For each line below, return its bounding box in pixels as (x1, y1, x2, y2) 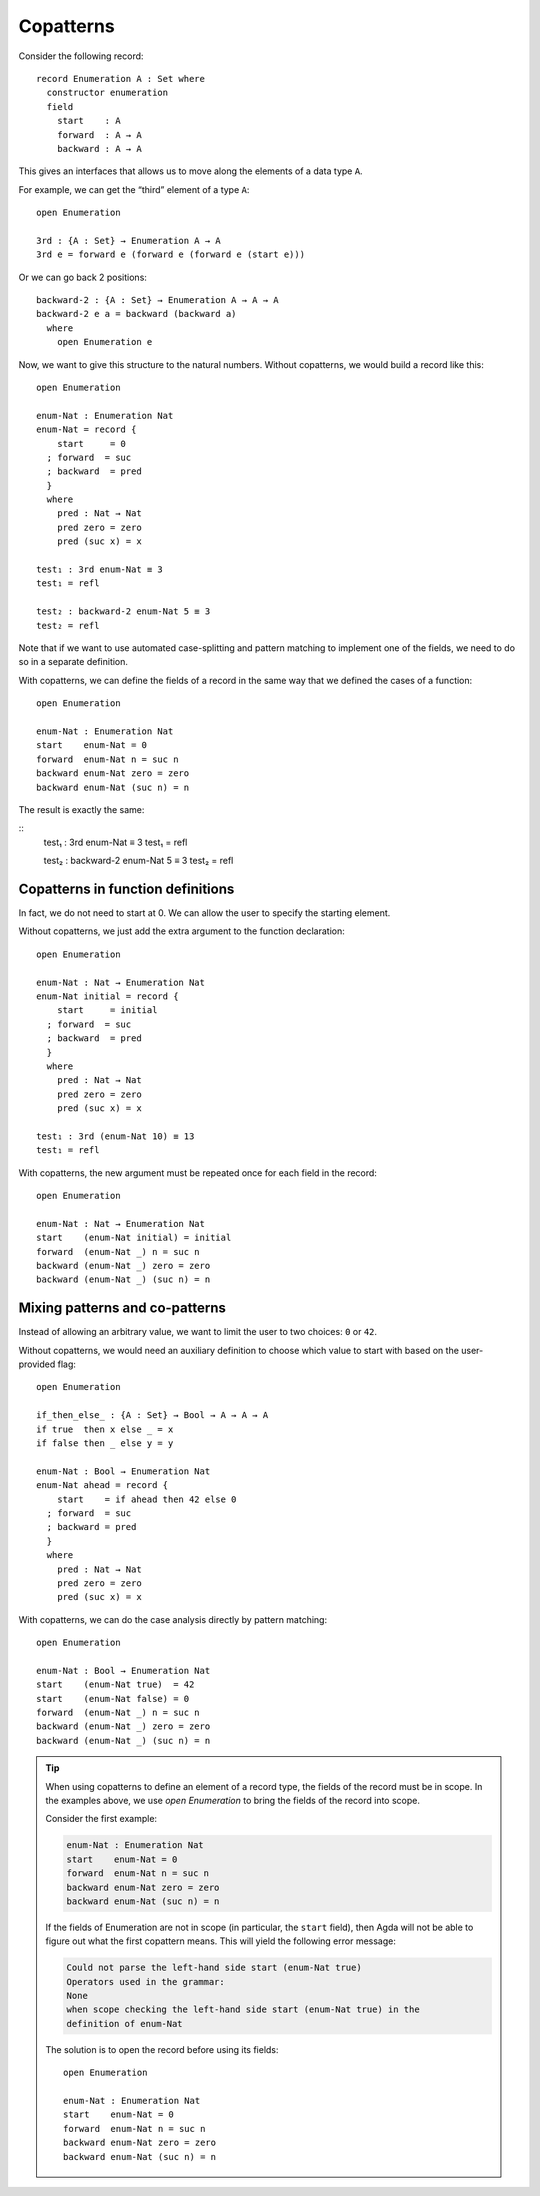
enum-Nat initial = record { (36, 990, 179, 1002)
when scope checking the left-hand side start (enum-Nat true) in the (66, 2004, 420, 2015)
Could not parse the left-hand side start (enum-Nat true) (66, 1962, 362, 1974)
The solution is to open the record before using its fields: (45, 2043, 279, 2055)
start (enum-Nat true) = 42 (36, 1679, 195, 1690)
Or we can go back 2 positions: (18, 271, 147, 283)
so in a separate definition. (18, 656, 129, 668)
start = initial (56, 1005, 158, 1016)
